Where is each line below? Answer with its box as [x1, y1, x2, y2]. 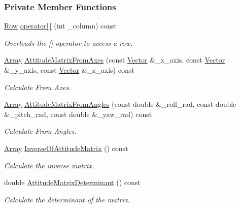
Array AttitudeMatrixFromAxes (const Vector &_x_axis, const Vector [4, 54, 225, 65]
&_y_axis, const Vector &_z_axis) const [4, 65, 134, 75]
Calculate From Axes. [4, 81, 71, 92]
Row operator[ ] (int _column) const [4, 20, 117, 31]
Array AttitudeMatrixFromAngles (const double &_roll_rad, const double [4, 99, 236, 109]
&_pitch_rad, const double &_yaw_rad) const [4, 108, 152, 119]
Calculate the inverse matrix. [4, 160, 94, 170]
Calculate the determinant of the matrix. [4, 194, 130, 204]
